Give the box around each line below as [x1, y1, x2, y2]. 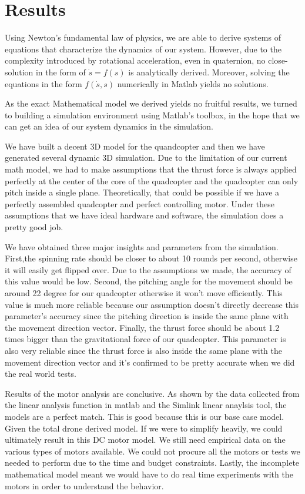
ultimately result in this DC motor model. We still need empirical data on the [5, 433, 286, 446]
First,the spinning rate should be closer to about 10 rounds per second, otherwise [5, 252, 297, 264]
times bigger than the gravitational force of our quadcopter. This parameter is [5, 333, 286, 345]
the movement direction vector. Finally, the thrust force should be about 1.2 [5, 321, 280, 333]
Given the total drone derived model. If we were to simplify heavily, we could [5, 422, 283, 434]
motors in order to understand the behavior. [5, 479, 164, 492]
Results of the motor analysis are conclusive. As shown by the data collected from [5, 387, 300, 399]
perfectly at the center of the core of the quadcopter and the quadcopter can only [5, 174, 299, 187]
